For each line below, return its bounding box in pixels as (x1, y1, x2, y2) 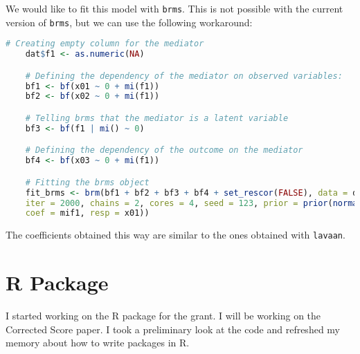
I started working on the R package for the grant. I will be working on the (6, 308, 321, 323)
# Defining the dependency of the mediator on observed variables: (25, 71, 343, 81)
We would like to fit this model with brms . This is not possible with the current (6, 1, 343, 15)
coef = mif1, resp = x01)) (25, 208, 150, 218)
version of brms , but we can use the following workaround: (6, 15, 253, 29)
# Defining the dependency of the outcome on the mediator (25, 145, 303, 156)
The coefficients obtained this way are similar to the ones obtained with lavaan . (6, 227, 345, 242)
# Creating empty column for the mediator (6, 39, 204, 49)
